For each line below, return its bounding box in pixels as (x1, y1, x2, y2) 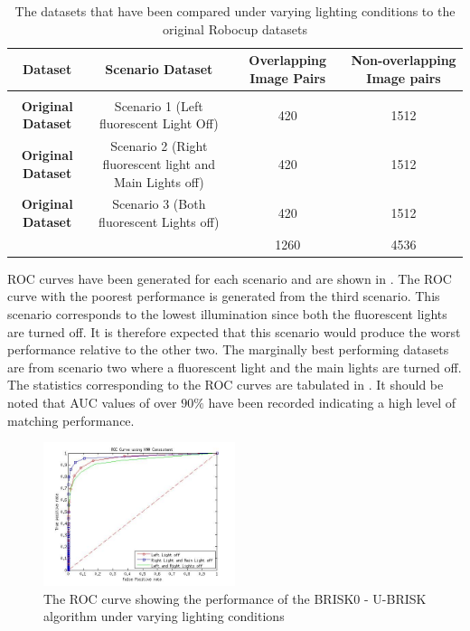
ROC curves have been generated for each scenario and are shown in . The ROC (7, 268, 452, 287)
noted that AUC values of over (7, 393, 177, 412)
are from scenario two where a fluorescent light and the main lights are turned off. (7, 357, 462, 376)
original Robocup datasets (163, 19, 307, 38)
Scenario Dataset (105, 59, 213, 78)
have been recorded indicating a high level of (208, 393, 456, 412)
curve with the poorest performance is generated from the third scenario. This (7, 287, 440, 306)
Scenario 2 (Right (110, 137, 208, 155)
